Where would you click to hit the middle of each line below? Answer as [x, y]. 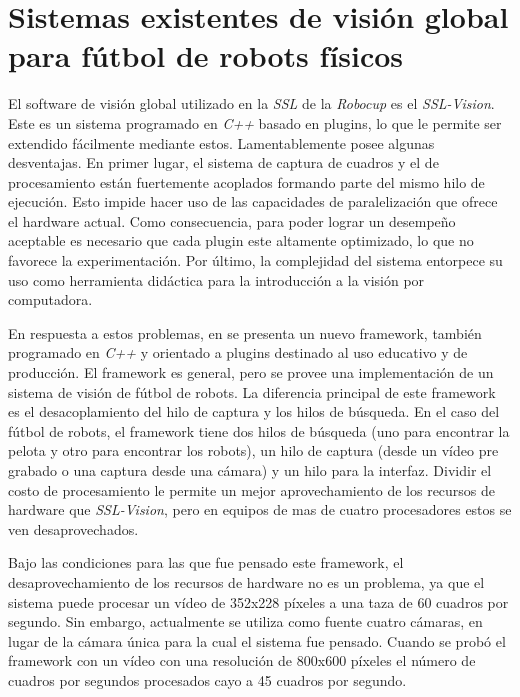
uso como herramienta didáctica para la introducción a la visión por [216, 279]
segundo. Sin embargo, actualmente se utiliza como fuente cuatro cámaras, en [245, 621]
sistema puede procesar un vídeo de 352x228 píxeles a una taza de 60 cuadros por [258, 601]
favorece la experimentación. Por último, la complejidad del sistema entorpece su [255, 260]
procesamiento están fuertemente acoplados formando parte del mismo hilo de [246, 181]
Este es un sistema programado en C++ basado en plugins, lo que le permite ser [255, 122]
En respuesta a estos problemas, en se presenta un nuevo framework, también [245, 332]
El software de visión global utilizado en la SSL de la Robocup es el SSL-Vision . [251, 103]
